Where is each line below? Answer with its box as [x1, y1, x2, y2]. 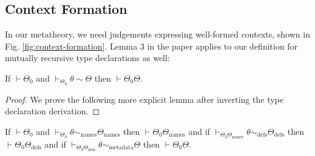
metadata [109, 145, 134, 151]
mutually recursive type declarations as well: [5, 51, 170, 64]
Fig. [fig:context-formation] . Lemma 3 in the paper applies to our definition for [5, 39, 298, 52]
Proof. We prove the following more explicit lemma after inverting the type [5, 93, 283, 105]
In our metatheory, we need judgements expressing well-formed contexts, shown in [5, 28, 310, 41]
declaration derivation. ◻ [5, 105, 100, 117]
